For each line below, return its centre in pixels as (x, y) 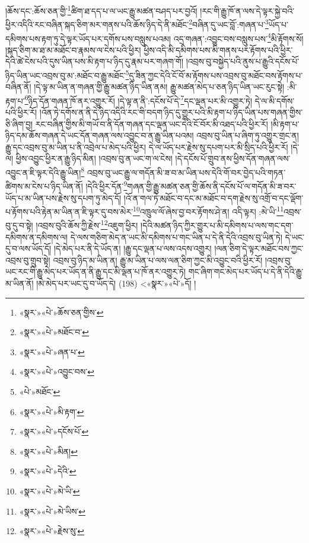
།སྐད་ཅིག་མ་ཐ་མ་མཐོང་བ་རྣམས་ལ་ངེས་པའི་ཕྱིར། (73, 49)
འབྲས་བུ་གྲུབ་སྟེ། (28, 260)
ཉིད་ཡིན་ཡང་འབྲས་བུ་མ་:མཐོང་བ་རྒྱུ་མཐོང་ (66, 75)
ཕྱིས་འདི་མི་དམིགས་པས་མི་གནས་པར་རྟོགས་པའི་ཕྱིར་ (218, 49)
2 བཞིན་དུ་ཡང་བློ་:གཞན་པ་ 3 (229, 23)
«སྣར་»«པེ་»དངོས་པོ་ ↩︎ (54, 431)
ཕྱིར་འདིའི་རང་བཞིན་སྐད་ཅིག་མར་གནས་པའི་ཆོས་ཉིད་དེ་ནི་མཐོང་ (97, 24)
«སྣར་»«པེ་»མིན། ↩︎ (48, 451)
